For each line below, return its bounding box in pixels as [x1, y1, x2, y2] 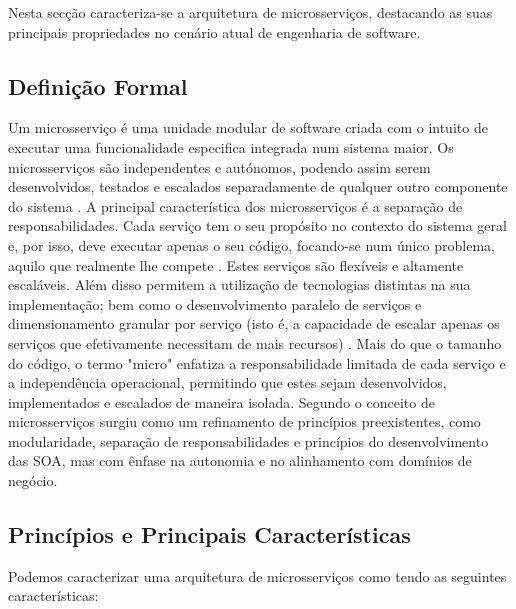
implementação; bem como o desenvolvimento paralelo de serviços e [8, 293, 422, 314]
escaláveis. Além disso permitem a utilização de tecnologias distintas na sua [8, 274, 471, 295]
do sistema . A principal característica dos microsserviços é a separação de [8, 195, 463, 216]
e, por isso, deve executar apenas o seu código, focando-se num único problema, [8, 234, 495, 255]
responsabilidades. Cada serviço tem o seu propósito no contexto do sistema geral [8, 215, 507, 236]
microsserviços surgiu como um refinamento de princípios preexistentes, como [8, 411, 481, 432]
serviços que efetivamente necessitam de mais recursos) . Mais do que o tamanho [8, 332, 502, 353]
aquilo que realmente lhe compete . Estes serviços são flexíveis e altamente [8, 254, 464, 275]
